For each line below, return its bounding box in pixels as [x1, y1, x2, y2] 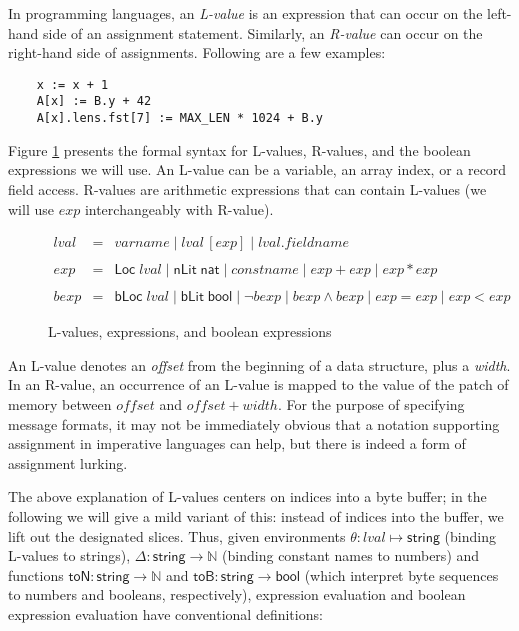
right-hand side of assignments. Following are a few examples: [8, 42, 386, 63]
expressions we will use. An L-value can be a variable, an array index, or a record [8, 159, 507, 180]
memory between [8, 394, 112, 415]
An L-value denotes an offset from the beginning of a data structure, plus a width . [8, 354, 511, 375]
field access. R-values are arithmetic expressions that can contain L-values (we [8, 178, 487, 199]
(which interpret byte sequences [304, 564, 499, 585]
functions [8, 564, 64, 585]
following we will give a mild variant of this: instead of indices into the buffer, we [8, 506, 504, 527]
